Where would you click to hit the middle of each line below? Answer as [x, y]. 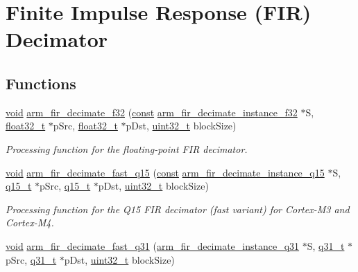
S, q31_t [326, 245]
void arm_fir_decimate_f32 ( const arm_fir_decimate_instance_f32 [152, 112]
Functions [41, 83]
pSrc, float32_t [85, 126]
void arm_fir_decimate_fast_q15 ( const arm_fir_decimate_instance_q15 [165, 172]
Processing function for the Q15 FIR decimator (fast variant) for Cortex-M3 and [178, 209]
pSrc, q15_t [65, 186]
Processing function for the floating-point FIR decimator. [127, 148]
